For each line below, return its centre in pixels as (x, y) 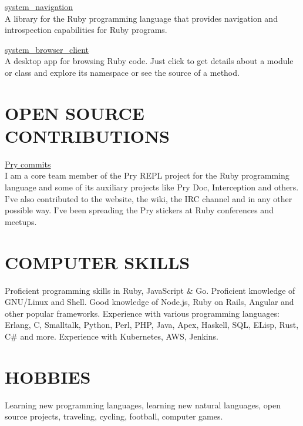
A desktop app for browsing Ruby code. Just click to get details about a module (149, 61)
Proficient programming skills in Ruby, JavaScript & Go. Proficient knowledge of (150, 290)
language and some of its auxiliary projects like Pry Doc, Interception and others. (152, 187)
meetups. (21, 221)
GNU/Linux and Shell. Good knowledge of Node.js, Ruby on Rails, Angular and (149, 302)
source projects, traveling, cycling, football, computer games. (114, 416)
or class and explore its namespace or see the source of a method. (122, 72)
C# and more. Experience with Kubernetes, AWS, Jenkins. (112, 336)
